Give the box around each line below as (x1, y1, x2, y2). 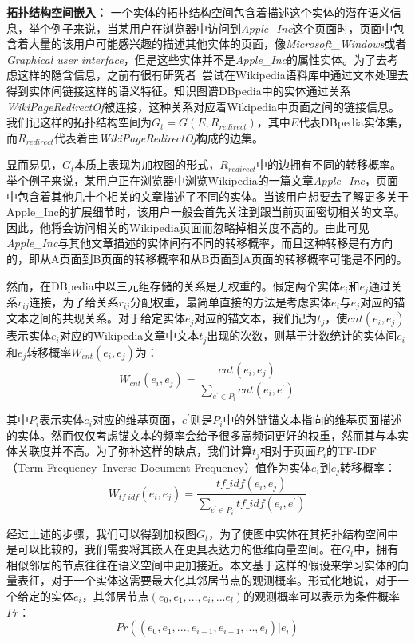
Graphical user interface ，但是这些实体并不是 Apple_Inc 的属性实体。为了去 (6, 50, 387, 67)
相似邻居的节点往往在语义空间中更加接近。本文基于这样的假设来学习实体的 (6, 556, 397, 573)
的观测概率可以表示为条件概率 (243, 587, 400, 604)
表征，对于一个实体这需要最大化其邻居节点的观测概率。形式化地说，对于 (17, 572, 397, 589)
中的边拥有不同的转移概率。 (256, 156, 402, 173)
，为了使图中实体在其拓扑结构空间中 (208, 525, 399, 541)
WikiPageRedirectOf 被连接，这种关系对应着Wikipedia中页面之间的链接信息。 (6, 98, 400, 114)
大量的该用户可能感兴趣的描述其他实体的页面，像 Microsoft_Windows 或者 (28, 35, 407, 52)
